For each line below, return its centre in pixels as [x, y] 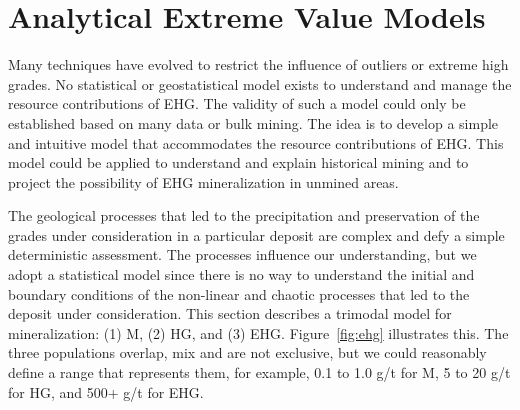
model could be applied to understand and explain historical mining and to [238, 162]
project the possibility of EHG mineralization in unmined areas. [203, 181]
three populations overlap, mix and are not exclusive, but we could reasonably [247, 352]
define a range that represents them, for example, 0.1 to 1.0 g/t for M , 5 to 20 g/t [259, 372]
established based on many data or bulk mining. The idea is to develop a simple [253, 122]
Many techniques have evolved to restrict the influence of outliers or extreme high [258, 64]
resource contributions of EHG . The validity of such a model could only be [237, 103]
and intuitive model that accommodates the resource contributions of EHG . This [256, 142]
